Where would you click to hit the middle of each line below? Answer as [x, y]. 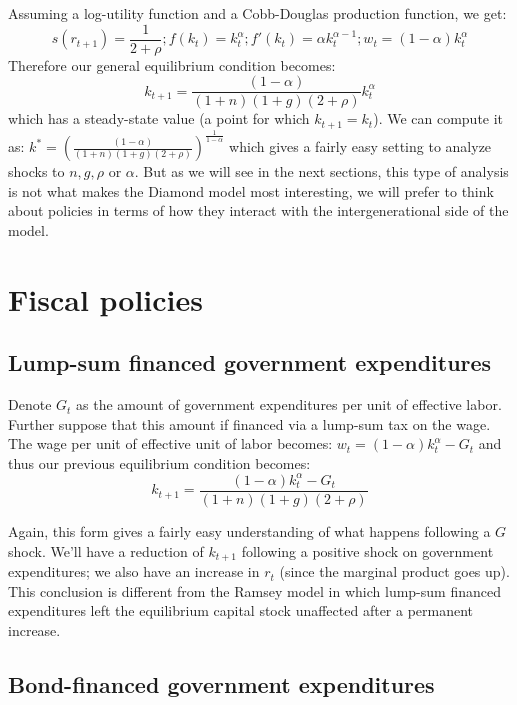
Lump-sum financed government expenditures [250, 362]
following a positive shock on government [367, 550]
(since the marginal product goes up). [394, 571]
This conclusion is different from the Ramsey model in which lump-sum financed [254, 590]
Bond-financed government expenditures [221, 683]
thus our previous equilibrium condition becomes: [159, 462]
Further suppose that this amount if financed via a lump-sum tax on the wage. [249, 423]
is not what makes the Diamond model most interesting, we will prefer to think [251, 190]
